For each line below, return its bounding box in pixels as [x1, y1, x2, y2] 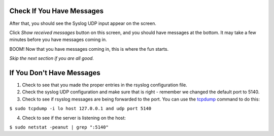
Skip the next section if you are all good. [9, 55, 94, 61]
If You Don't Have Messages [9, 69, 101, 77]
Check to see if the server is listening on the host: [22, 115, 126, 121]
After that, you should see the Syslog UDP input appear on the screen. [9, 20, 157, 26]
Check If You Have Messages [9, 7, 104, 15]
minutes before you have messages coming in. [9, 37, 107, 43]
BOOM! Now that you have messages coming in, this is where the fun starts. [9, 46, 169, 52]
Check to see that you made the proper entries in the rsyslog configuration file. [22, 82, 187, 88]
